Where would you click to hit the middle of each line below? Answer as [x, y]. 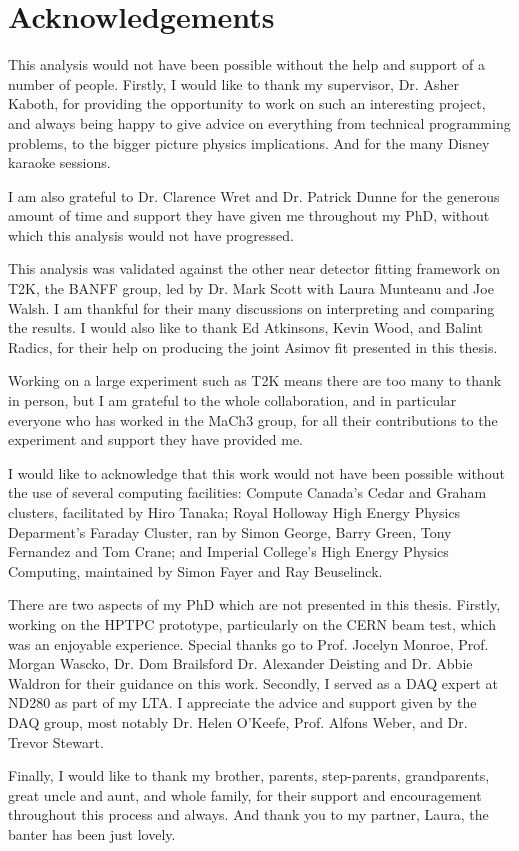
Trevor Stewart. [56, 741]
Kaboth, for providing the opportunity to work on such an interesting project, [247, 103]
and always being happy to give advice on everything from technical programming [259, 122]
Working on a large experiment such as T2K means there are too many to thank [255, 380]
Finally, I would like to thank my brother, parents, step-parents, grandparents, [249, 775]
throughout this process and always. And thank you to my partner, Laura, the [248, 814]
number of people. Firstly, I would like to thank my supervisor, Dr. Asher [233, 83]
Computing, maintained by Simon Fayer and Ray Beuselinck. [195, 570]
